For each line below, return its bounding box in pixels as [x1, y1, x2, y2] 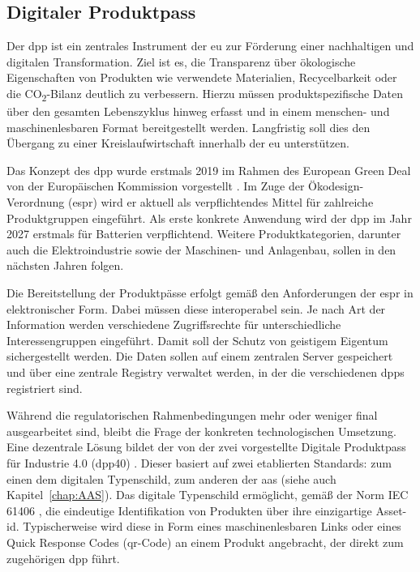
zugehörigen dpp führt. [6, 549, 120, 566]
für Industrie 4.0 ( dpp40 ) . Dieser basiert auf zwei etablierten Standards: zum [6, 454, 392, 471]
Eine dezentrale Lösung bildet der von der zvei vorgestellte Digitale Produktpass [6, 438, 406, 455]
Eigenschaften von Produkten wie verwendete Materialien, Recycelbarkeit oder [6, 69, 397, 86]
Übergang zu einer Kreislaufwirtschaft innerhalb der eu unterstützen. [6, 134, 349, 152]
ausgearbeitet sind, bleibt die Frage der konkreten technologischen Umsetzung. [6, 422, 396, 439]
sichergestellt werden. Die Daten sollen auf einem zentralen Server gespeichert [6, 348, 393, 365]
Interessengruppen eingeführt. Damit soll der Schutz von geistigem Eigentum [6, 331, 388, 348]
